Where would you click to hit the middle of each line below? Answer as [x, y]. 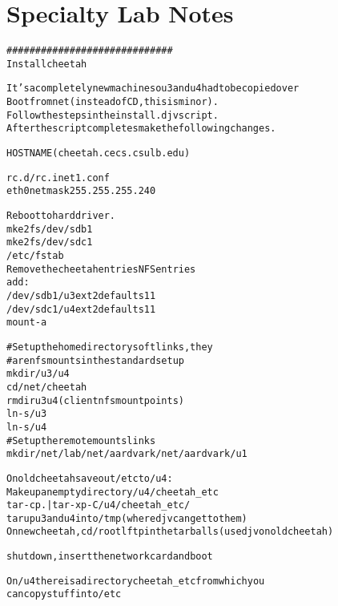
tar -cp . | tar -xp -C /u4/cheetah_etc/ [99, 505]
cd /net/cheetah [47, 387]
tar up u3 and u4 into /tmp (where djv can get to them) [127, 518]
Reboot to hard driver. [61, 216]
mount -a [27, 323]
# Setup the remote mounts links [81, 440]
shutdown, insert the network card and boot [110, 557]
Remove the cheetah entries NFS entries [101, 269]
